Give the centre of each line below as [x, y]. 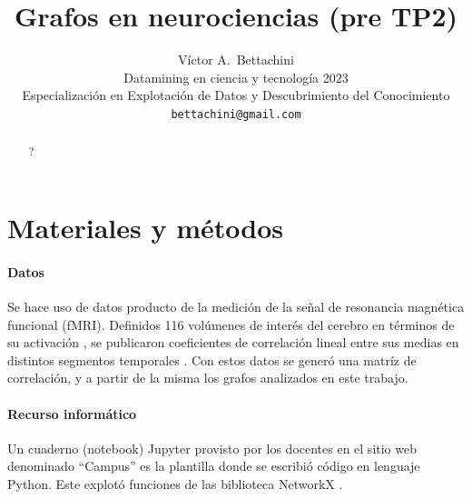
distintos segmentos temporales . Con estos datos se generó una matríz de [212, 359]
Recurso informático [72, 413]
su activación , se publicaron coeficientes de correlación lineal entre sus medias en [233, 342]
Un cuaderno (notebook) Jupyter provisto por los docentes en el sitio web [212, 448]
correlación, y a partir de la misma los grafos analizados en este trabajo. [208, 378]
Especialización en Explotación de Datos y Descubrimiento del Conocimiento [236, 95]
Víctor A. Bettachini [236, 60]
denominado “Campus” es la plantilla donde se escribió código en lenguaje [214, 466]
